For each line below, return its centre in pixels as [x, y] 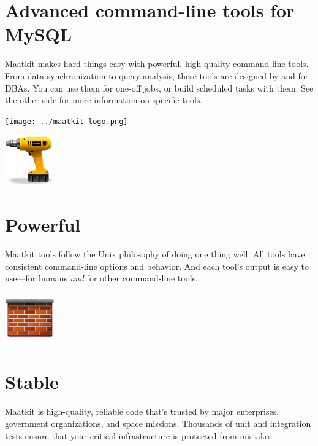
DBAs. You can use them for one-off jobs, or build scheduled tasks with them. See [159, 88]
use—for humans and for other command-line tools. [101, 278]
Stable [32, 382]
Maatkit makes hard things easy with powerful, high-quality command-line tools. [157, 64]
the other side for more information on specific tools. [104, 100]
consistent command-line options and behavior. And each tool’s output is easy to [157, 266]
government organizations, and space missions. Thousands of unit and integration [158, 423]
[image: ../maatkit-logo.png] [66, 121]
